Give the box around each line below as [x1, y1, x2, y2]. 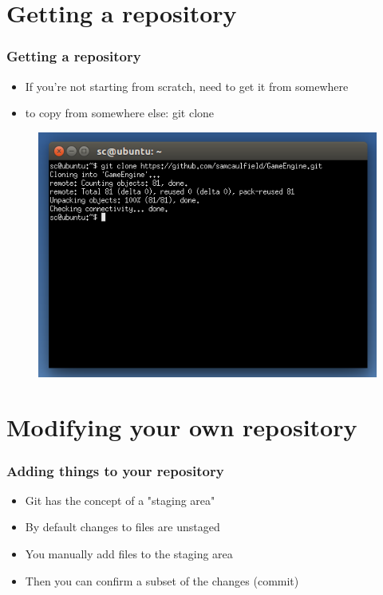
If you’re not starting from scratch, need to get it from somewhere [25, 77, 349, 94]
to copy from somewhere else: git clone [25, 104, 215, 121]
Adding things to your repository [6, 460, 224, 480]
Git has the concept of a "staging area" [25, 491, 215, 508]
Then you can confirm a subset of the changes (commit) [25, 572, 299, 589]
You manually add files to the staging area [25, 546, 233, 562]
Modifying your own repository [6, 411, 357, 443]
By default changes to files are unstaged [25, 518, 220, 535]
